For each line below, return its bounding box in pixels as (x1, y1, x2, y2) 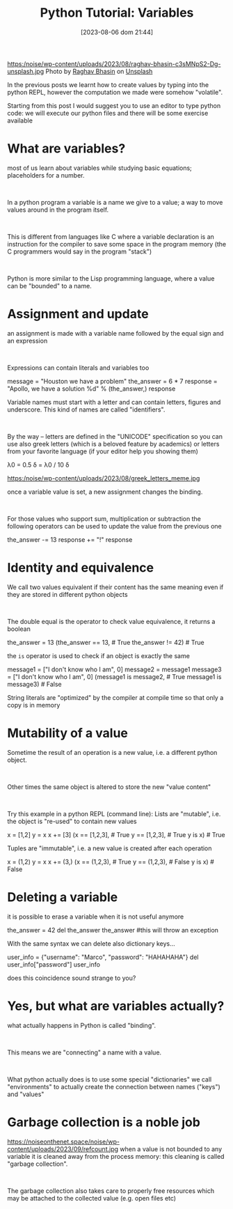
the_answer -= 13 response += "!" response (7, 535, 133, 544)
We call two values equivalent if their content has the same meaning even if (7, 583, 224, 591)
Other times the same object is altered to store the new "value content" (7, 782, 211, 791)
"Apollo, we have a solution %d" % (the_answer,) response (7, 384, 176, 393)
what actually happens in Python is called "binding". (7, 1021, 156, 1029)
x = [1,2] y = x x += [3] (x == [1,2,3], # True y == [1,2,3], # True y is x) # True (7, 830, 225, 838)
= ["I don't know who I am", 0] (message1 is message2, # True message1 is (7, 672, 222, 680)
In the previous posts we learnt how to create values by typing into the (7, 80, 209, 88)
